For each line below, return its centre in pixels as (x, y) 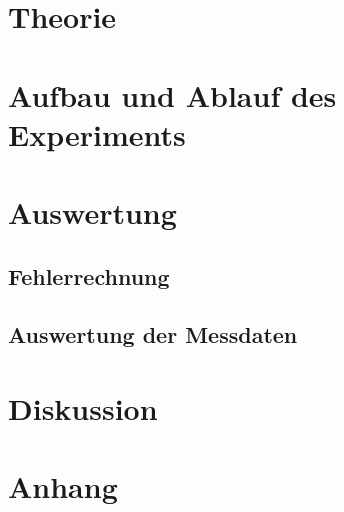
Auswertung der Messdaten (153, 334)
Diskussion (83, 408)
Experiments (97, 133)
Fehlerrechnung (89, 275)
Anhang (63, 486)
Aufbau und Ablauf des (172, 94)
